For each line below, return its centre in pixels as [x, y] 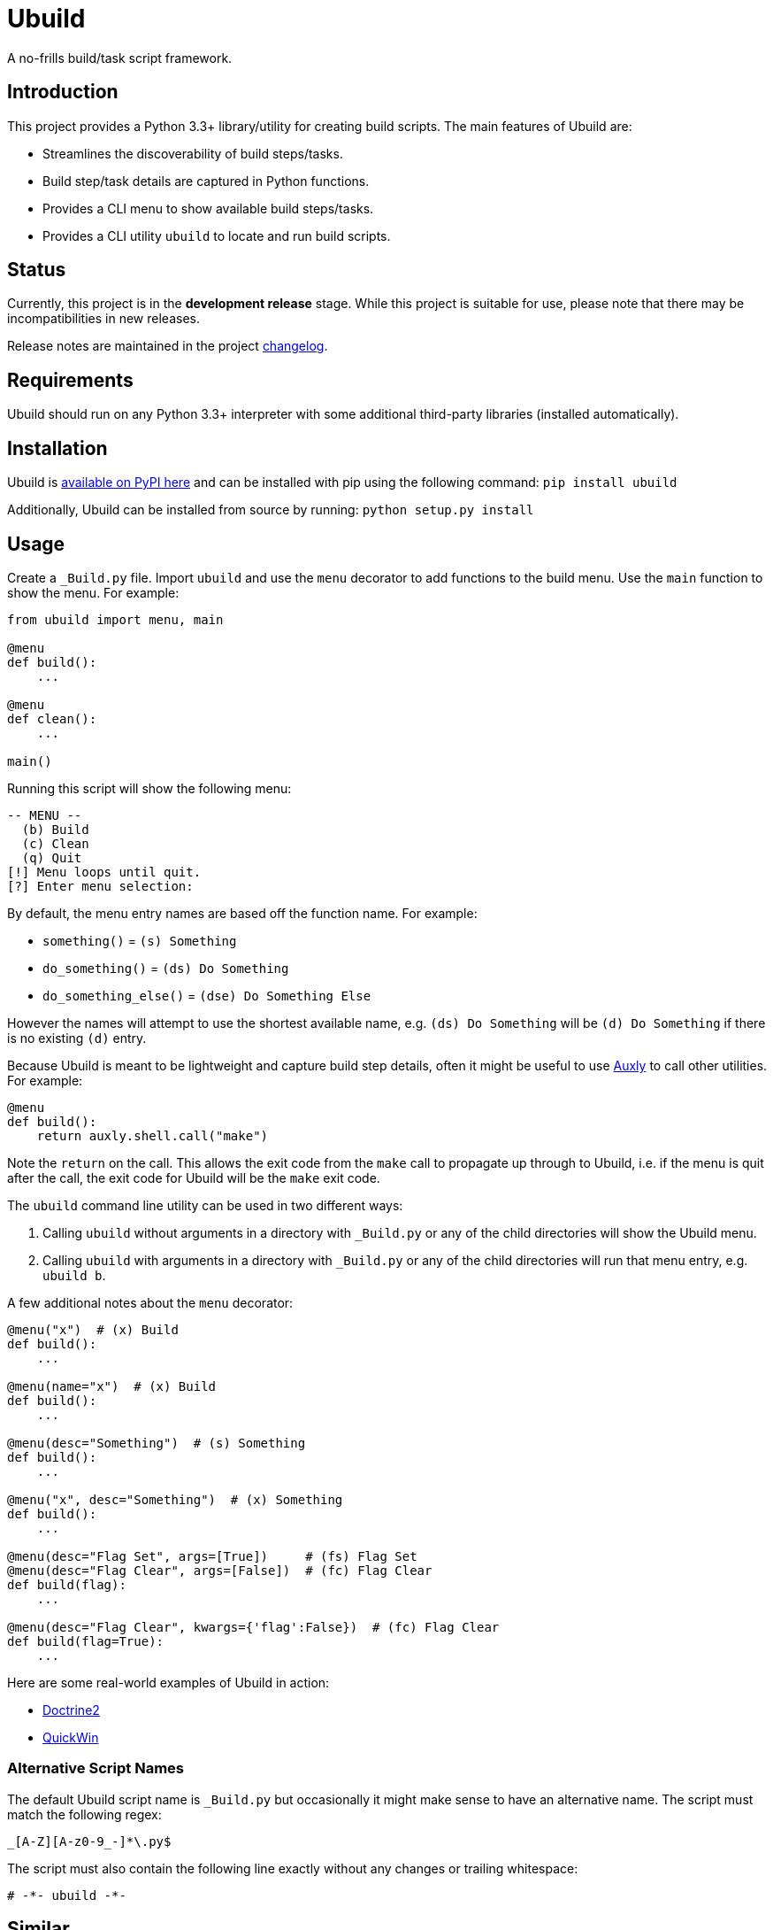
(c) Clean [55, 843]
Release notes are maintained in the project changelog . [168, 346]
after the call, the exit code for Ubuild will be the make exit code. [194, 1177]
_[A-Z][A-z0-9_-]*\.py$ [89, 1841]
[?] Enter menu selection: [100, 886]
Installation [57, 448]
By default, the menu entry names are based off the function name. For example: [242, 913]
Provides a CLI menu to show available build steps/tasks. [208, 208]
